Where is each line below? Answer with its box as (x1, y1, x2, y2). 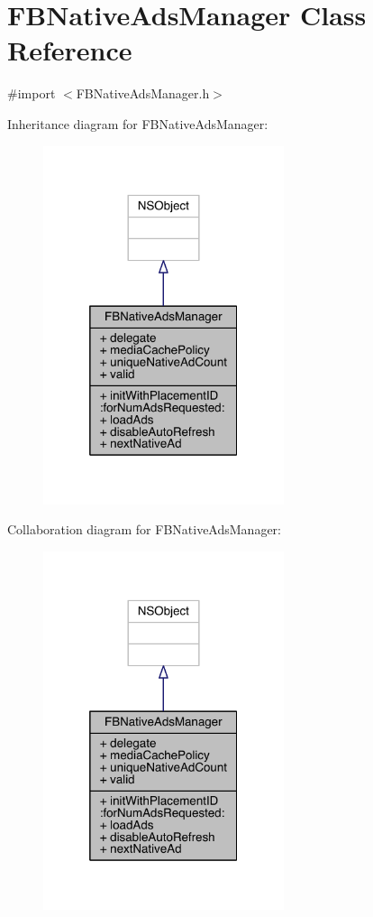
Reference (7, 32, 132, 69)
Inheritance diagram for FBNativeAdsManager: (7, 114, 268, 133)
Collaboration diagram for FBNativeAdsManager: (7, 520, 281, 539)
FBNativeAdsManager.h (76, 84, 210, 103)
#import (7, 84, 56, 103)
